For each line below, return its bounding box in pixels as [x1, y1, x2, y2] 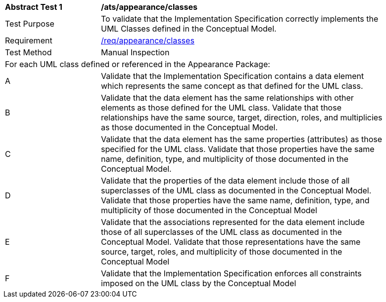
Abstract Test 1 [5, 2, 62, 12]
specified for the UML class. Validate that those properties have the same [101, 144, 375, 154]
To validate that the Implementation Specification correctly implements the [101, 14, 379, 24]
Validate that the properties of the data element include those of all [101, 176, 350, 186]
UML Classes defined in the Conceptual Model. [101, 24, 277, 34]
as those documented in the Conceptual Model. [101, 122, 278, 132]
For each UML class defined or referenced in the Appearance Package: [5, 59, 270, 69]
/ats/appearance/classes [101, 2, 198, 12]
